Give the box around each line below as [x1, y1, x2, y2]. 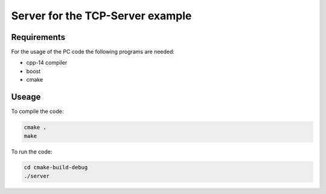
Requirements [11, 32, 66, 42]
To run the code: [11, 148, 53, 155]
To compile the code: [11, 108, 64, 115]
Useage [11, 92, 41, 102]
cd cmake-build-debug [24, 164, 88, 171]
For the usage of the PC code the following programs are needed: [11, 48, 175, 56]
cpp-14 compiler [26, 59, 68, 66]
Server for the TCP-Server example [11, 9, 192, 22]
